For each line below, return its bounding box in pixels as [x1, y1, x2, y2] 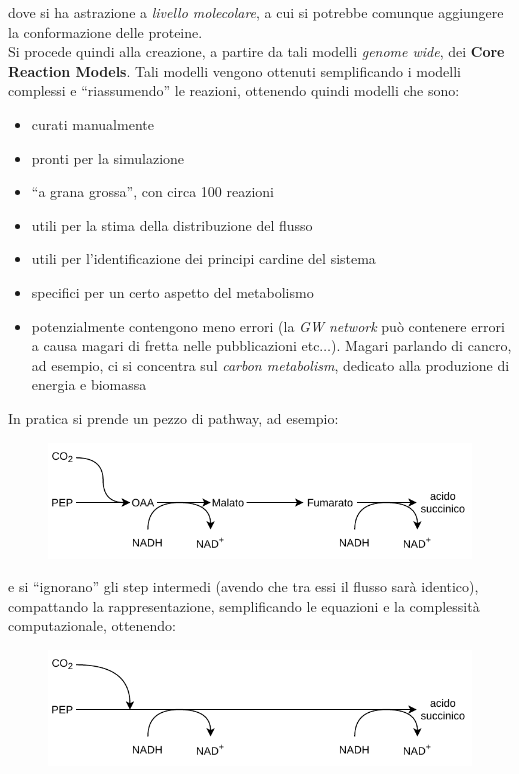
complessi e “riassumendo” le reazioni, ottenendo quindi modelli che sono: [8, 80, 460, 101]
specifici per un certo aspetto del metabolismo [31, 281, 314, 302]
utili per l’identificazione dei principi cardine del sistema [31, 248, 376, 269]
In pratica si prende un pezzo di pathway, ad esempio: [8, 407, 339, 428]
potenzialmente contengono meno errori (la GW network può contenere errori [31, 315, 505, 336]
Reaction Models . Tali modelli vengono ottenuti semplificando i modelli [8, 60, 462, 81]
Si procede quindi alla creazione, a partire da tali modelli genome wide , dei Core [8, 41, 505, 62]
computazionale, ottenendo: [8, 615, 177, 636]
